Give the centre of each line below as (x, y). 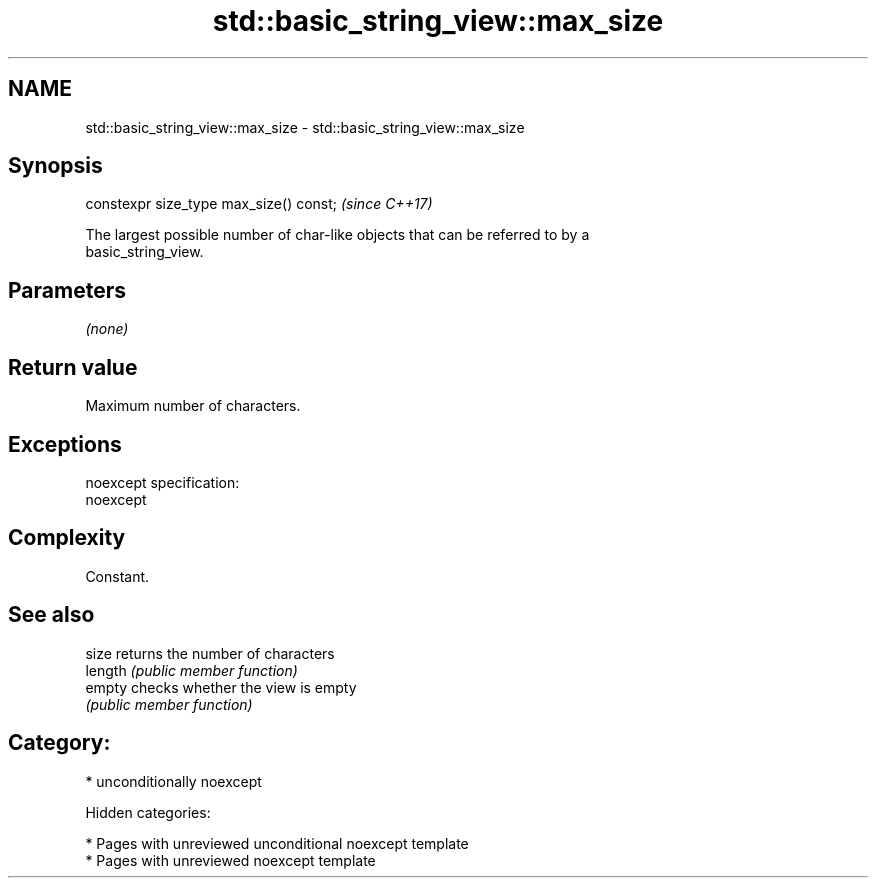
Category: (59, 743)
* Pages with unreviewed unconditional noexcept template (277, 843)
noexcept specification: (162, 482)
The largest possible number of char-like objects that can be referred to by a (337, 235)
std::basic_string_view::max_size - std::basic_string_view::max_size (305, 127)
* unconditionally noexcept (173, 781)
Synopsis (55, 166)
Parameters (67, 290)
